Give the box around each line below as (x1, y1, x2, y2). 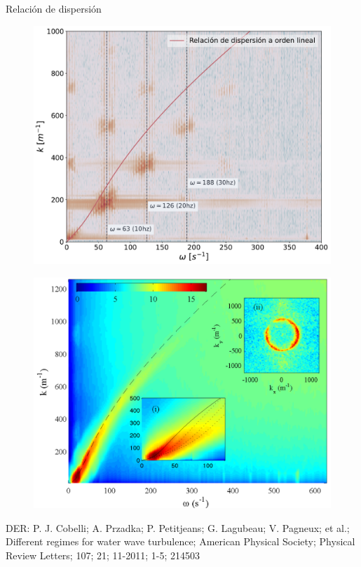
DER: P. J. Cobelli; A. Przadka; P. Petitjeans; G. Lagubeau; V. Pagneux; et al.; (6, 520, 350, 535)
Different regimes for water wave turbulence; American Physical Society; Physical (6, 534, 355, 549)
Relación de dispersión (6, 1, 102, 15)
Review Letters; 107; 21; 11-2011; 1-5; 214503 (6, 547, 200, 562)
